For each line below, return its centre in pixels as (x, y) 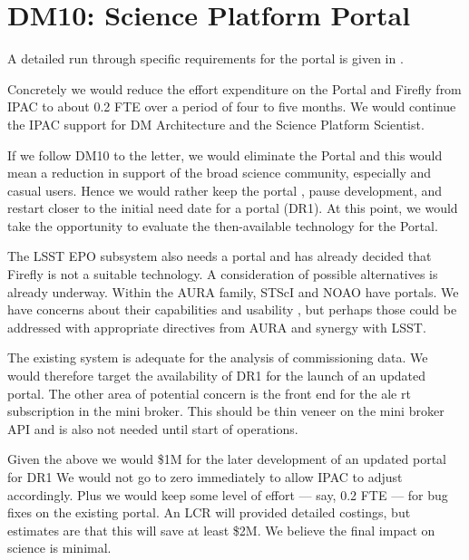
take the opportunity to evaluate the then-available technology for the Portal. (223, 225)
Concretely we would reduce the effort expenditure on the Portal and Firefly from (234, 88)
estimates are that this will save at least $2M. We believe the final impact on (221, 530)
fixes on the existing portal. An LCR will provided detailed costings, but (209, 512)
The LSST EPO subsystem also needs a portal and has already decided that (220, 256)
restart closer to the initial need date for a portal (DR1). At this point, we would (233, 208)
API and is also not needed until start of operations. (153, 428)
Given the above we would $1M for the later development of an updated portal (227, 459)
